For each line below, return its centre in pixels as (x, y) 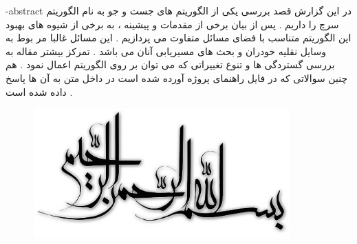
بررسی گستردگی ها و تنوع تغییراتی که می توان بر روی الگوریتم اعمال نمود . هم (170, 64)
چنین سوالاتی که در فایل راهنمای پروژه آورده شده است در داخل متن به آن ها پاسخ (177, 78)
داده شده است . (39, 91)
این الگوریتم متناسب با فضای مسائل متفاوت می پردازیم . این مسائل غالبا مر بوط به (178, 38)
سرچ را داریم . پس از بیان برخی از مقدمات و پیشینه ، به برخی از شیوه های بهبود (172, 24)
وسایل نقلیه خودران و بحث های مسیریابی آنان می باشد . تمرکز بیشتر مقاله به (166, 51)
